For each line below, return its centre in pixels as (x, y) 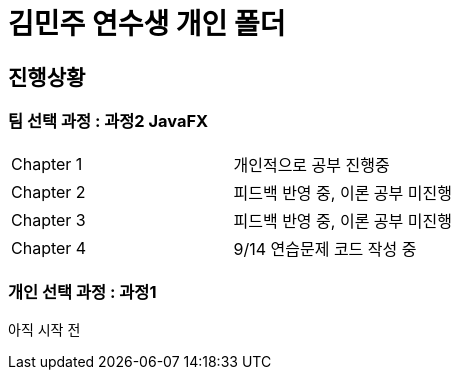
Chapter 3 (48, 219)
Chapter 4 (49, 247)
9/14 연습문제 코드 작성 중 (325, 248)
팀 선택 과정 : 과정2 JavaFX (108, 121)
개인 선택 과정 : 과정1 (82, 291)
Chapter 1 (47, 163)
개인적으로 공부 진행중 (311, 164)
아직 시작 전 (44, 330)
